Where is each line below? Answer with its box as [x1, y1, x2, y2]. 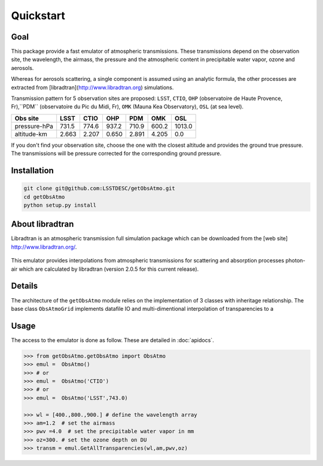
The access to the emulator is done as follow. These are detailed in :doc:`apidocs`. [11, 336, 215, 344]
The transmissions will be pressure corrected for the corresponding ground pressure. [11, 150, 221, 157]
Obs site [14, 114, 39, 122]
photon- [285, 257, 306, 264]
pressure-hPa [14, 122, 54, 130]
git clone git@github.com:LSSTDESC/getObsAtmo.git [23, 185, 176, 192]
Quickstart [11, 9, 66, 22]
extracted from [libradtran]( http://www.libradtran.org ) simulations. [11, 84, 174, 91]
